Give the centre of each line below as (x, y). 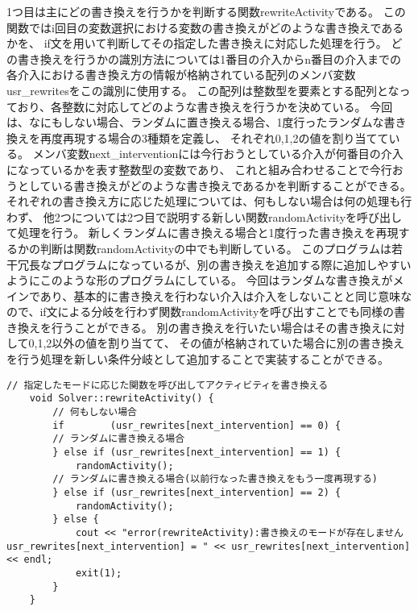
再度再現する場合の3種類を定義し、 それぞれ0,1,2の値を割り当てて (214, 137)
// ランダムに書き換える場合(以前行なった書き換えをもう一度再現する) (215, 479)
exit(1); (99, 573)
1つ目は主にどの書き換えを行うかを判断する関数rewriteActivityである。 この (206, 11)
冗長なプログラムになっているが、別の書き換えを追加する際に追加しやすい (214, 264)
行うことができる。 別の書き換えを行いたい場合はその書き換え (217, 327)
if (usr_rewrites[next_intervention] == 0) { (197, 425)
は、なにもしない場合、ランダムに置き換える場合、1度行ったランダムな (195, 122)
